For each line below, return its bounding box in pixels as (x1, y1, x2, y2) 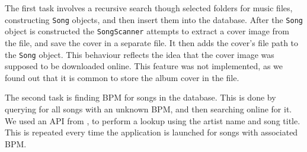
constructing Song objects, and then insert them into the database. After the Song (5, 13, 303, 25)
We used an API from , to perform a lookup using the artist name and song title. (5, 114, 300, 127)
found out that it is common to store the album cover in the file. (5, 71, 239, 83)
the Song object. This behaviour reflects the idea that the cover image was (5, 48, 274, 60)
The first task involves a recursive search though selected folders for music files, (5, 2, 293, 14)
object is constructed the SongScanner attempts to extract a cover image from (5, 25, 290, 37)
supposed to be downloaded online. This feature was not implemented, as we (5, 60, 283, 72)
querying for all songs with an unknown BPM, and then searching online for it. (5, 102, 292, 115)
